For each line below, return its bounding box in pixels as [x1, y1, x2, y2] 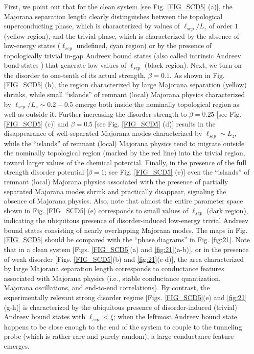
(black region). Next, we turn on [144, 60, 242, 70]
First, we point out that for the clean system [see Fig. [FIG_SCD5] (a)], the [4, 1, 232, 11]
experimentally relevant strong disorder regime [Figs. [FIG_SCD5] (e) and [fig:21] [4, 292, 247, 302]
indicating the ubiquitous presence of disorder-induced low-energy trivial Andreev [4, 215, 249, 226]
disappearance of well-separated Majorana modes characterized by [4, 128, 202, 138]
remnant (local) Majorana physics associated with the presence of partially [4, 176, 228, 186]
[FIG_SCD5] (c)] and [4, 118, 69, 128]
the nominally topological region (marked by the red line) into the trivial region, [4, 148, 245, 158]
